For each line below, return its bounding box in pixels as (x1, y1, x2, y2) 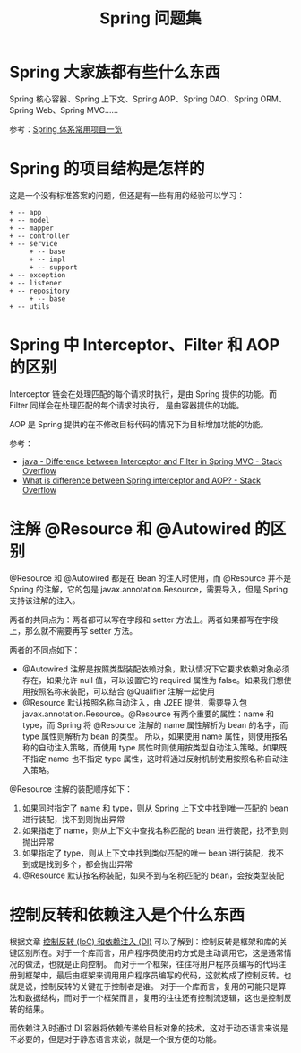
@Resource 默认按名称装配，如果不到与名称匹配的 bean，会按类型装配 (21, 870, 285, 881)
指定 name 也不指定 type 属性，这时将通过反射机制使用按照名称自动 (30, 753, 280, 764)
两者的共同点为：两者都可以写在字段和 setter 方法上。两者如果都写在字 (9, 614, 271, 625)
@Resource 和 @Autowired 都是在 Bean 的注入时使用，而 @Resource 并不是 (9, 572, 292, 584)
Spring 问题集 (99, 8, 202, 29)
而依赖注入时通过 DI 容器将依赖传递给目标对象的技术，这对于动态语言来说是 (9, 1022, 288, 1033)
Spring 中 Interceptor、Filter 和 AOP (9, 335, 280, 355)
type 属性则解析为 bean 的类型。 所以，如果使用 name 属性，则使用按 (21, 731, 280, 741)
